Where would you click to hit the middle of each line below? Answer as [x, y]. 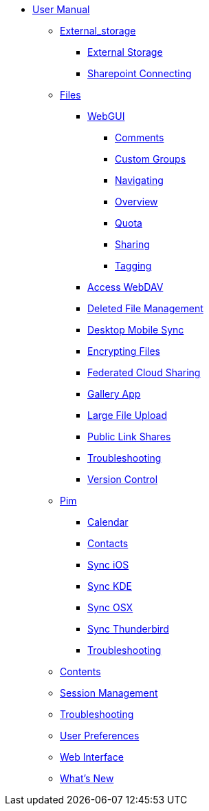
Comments [140, 137]
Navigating [139, 180]
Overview [136, 202]
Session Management [109, 693]
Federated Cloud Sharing [144, 372]
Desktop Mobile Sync [136, 330]
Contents [80, 671]
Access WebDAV [125, 287]
